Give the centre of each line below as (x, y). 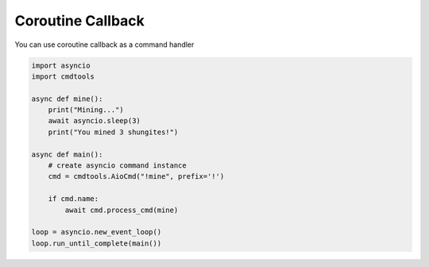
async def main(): (67, 154)
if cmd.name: (73, 199)
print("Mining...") (86, 110)
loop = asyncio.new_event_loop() (97, 232)
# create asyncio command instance (117, 166)
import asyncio (61, 65)
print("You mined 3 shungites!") (113, 132)
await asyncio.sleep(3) (94, 121)
